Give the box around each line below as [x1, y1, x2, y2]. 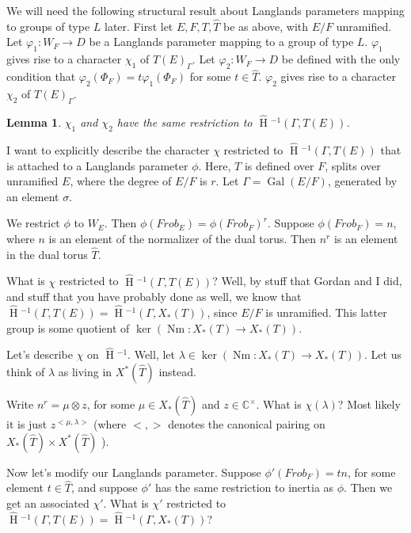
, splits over [325, 157, 381, 173]
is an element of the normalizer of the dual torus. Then [48, 230, 316, 247]
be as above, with [223, 17, 309, 34]
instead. [158, 364, 196, 380]
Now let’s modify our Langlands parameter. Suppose [6, 463, 261, 480]
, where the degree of [70, 173, 172, 189]
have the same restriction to [116, 114, 253, 131]
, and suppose [71, 479, 138, 496]
